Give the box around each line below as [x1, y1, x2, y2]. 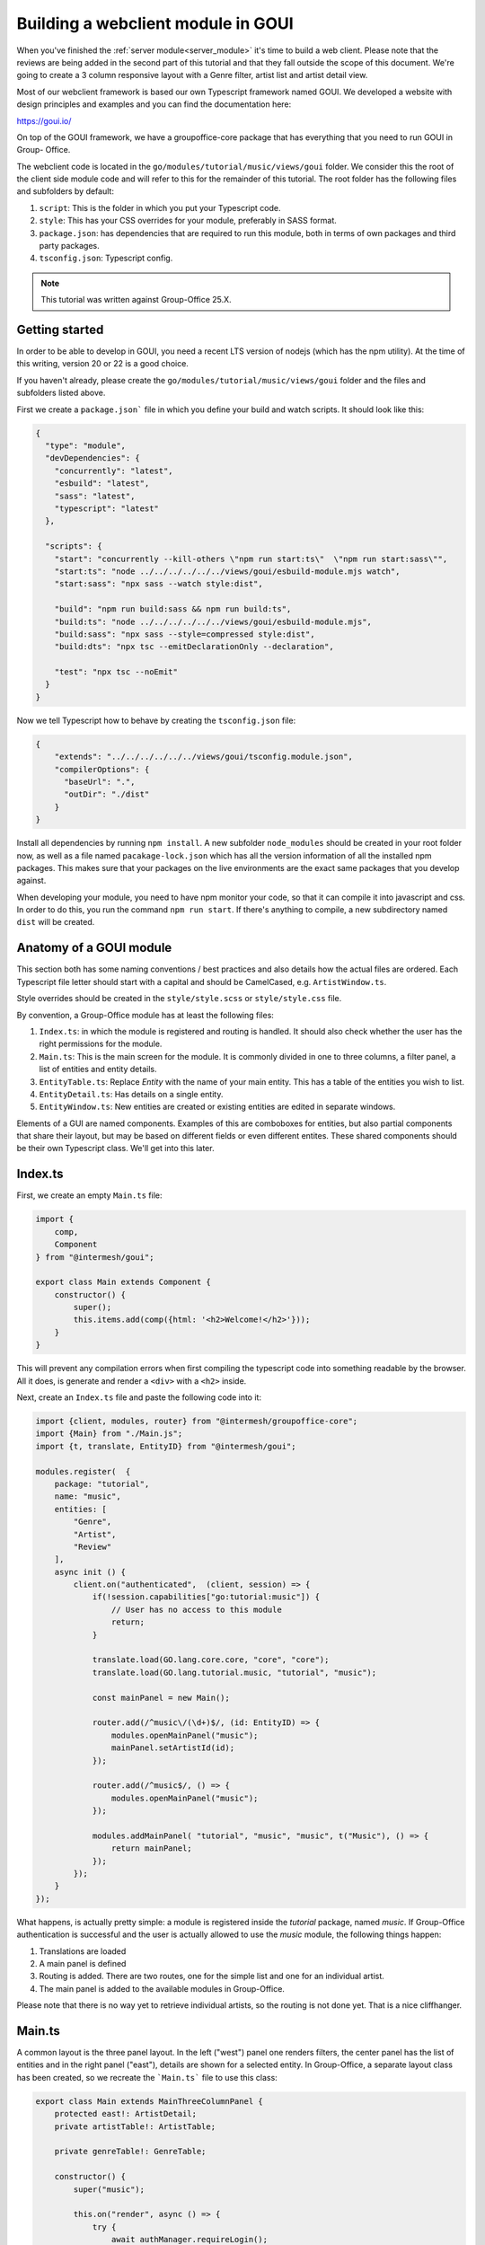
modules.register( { [35, 1466, 131, 1476]
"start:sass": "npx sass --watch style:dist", [54, 579, 264, 589]
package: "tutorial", [54, 1478, 150, 1489]
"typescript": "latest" [54, 503, 159, 514]
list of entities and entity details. [39, 1064, 157, 1075]
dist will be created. [16, 917, 95, 928]
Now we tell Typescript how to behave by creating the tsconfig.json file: [16, 715, 296, 726]
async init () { [54, 1567, 126, 1577]
